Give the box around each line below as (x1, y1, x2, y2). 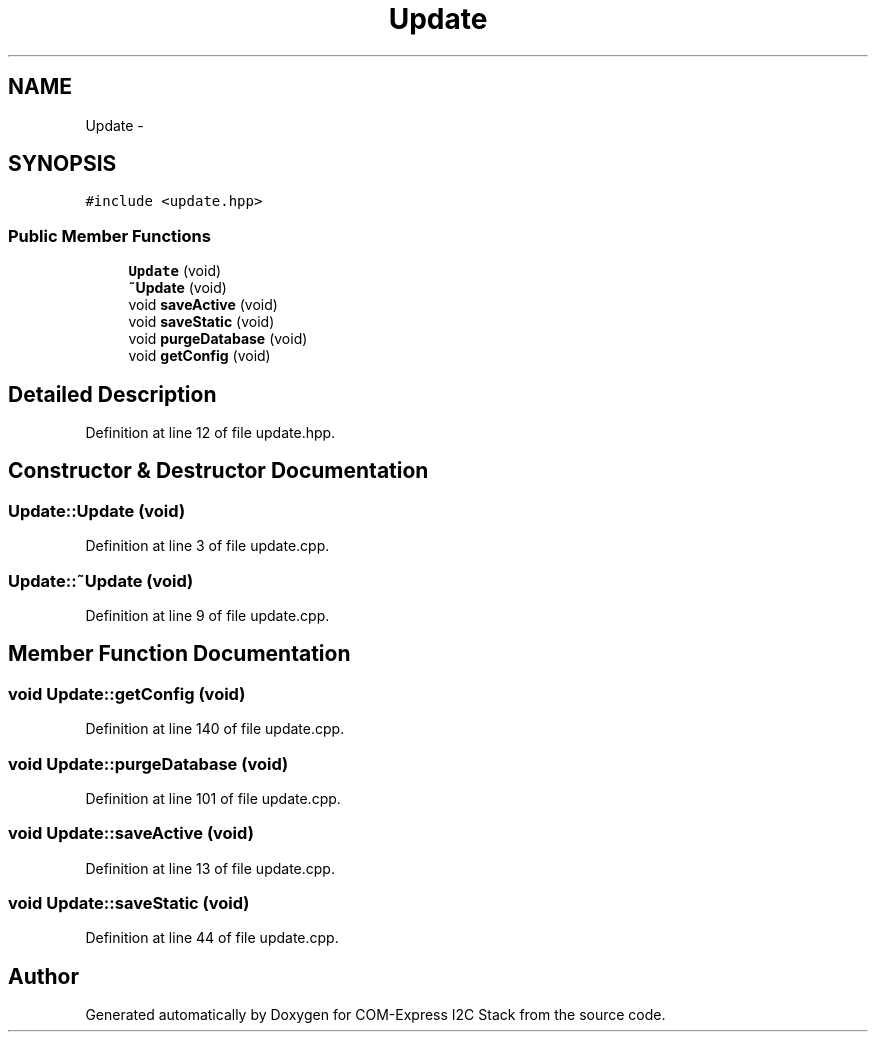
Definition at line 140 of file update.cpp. (85, 720, 345, 738)
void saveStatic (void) (128, 313, 275, 331)
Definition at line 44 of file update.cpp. (85, 929, 339, 947)
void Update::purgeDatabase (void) (8, 753, 289, 774)
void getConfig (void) (128, 347, 271, 365)
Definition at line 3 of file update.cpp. (85, 537, 330, 555)
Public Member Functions (8, 225, 211, 246)
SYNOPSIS (8, 151, 117, 177)
